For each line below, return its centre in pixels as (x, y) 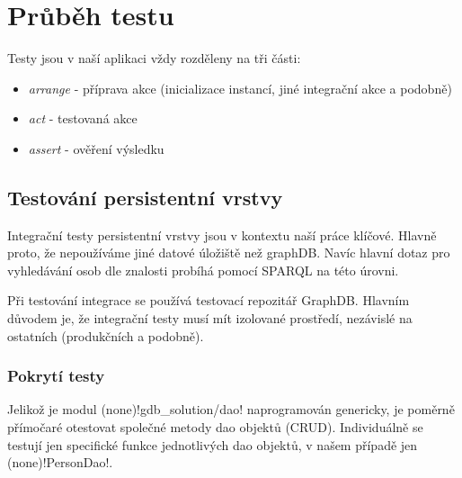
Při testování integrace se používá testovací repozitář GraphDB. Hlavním (209, 300)
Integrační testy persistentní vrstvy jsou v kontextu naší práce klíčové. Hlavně (222, 234)
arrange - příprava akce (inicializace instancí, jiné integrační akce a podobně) (240, 88)
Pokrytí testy (56, 376)
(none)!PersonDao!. (60, 462)
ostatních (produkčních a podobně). (106, 335)
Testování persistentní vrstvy (145, 197)
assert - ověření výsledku (96, 148)
